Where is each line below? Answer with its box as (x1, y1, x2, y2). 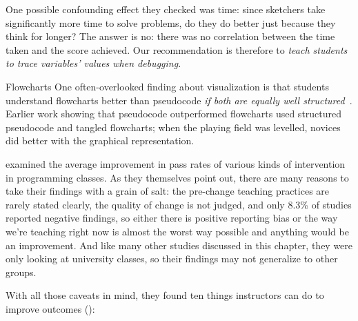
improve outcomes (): (6, 301, 95, 315)
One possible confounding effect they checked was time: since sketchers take (6, 2, 326, 16)
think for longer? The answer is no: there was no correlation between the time (6, 29, 335, 43)
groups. (6, 264, 37, 279)
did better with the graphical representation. (6, 133, 195, 148)
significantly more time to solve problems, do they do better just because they (6, 15, 336, 30)
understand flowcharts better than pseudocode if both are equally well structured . (6, 93, 352, 107)
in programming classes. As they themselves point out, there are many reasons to (6, 170, 349, 184)
